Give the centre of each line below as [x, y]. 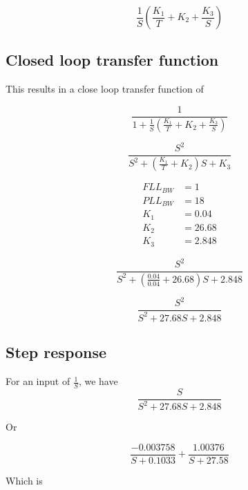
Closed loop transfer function [112, 60]
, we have [98, 381]
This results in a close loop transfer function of [105, 89]
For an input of [38, 381]
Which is [24, 480]
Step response [56, 352]
